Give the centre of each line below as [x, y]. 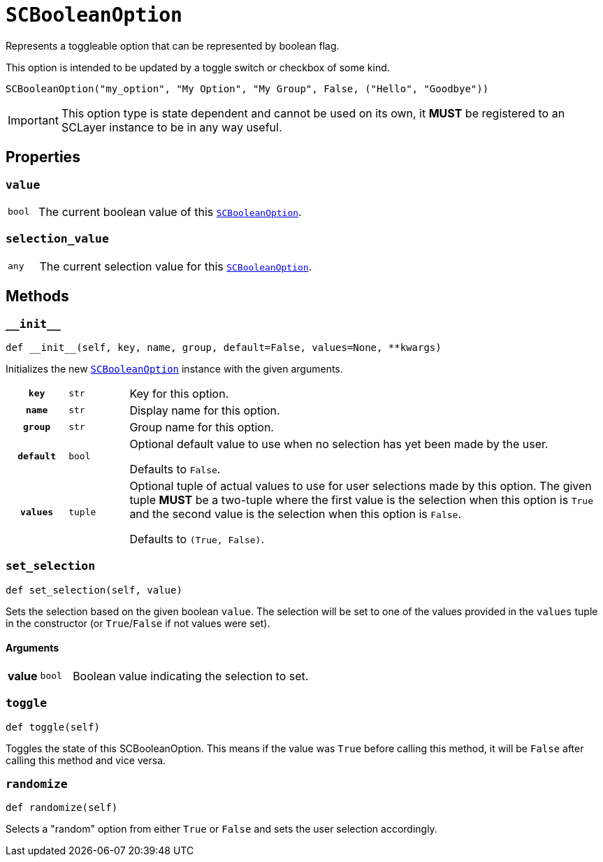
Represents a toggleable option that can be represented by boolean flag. [173, 45]
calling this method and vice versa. [86, 760]
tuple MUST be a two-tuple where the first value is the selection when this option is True [361, 500]
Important [33, 120]
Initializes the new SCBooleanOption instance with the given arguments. [174, 368]
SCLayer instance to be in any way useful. [172, 127]
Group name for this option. [202, 427]
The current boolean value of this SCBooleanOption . [170, 211]
